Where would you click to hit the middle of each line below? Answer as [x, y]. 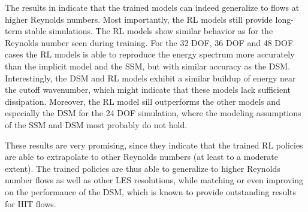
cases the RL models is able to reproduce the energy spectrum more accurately [150, 54]
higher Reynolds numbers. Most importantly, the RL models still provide [139, 19]
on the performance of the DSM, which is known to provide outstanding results [151, 191]
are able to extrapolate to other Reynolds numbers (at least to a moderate [141, 157]
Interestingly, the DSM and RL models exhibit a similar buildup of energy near [150, 78]
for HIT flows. [31, 203]
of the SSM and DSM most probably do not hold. [96, 124]
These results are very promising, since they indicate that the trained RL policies [154, 145]
